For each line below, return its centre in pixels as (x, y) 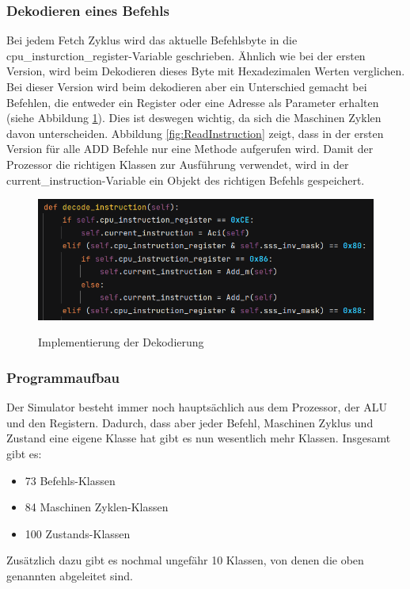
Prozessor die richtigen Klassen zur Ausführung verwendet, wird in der (178, 164)
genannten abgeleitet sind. (70, 575)
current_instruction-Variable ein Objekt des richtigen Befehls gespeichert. (186, 180)
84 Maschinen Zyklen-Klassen (97, 507)
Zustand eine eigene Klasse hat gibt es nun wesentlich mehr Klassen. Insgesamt (199, 438)
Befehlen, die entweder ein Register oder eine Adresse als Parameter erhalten (193, 102)
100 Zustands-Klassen (78, 533)
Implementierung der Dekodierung (121, 342)
